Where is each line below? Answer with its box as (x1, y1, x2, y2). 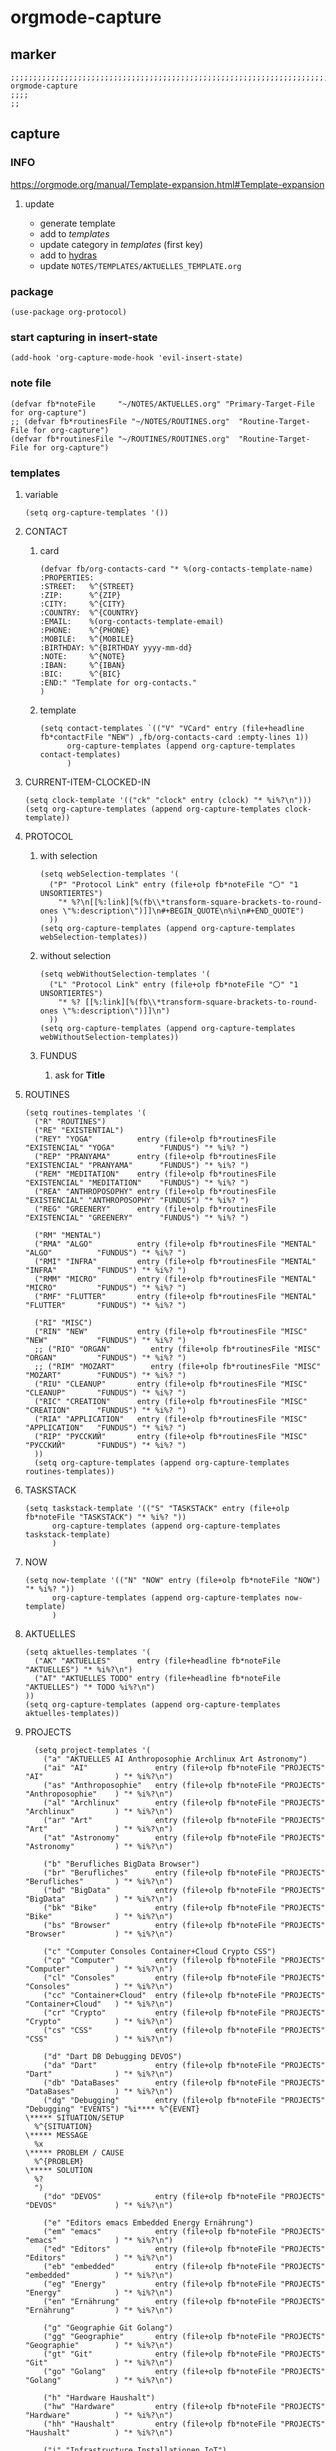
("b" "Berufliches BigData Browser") (43, 1859, 200, 1869)
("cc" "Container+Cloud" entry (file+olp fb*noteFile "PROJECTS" (43, 1990, 326, 2000)
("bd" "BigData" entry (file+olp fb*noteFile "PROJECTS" (43, 1885, 326, 1895)
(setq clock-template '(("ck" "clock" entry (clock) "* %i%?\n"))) (24, 795, 312, 805)
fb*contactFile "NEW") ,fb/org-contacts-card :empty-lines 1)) (39, 732, 310, 742)
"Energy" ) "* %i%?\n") (24, 2287, 174, 2298)
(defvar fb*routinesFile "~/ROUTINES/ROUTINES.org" (10, 434, 230, 444)
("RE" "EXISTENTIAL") (34, 1125, 125, 1135)
